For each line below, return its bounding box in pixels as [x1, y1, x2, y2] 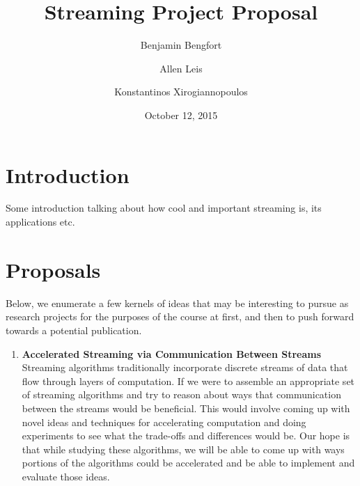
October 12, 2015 [144, 107, 218, 122]
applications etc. [6, 214, 75, 229]
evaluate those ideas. [22, 469, 110, 483]
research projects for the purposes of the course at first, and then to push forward [6, 309, 354, 324]
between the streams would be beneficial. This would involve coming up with [22, 400, 350, 415]
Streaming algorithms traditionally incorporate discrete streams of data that [22, 360, 348, 375]
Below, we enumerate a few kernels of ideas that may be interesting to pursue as [6, 295, 349, 310]
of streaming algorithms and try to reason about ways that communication [22, 387, 341, 402]
